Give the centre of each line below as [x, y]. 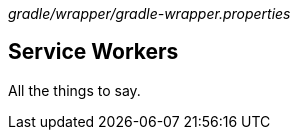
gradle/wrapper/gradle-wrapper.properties [149, 13]
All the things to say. [74, 90]
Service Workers [93, 52]
